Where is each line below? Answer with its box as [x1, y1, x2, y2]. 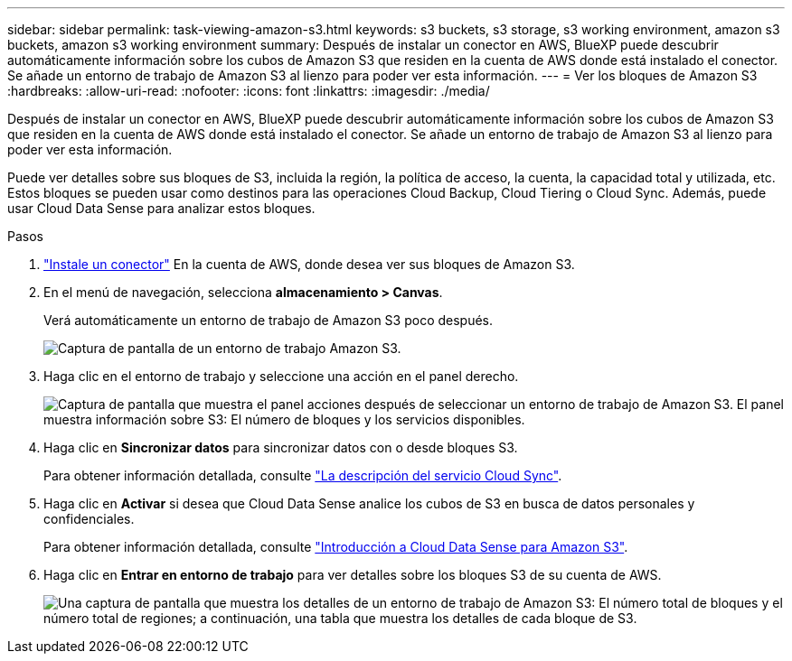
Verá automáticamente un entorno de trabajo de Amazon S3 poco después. [43, 312, 494, 328]
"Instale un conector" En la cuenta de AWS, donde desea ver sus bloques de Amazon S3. [43, 256, 575, 272]
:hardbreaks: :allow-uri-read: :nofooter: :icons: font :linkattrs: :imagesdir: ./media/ [7, 83, 490, 98]
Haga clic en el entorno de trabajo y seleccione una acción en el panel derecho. [43, 368, 519, 384]
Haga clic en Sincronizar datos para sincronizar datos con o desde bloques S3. [43, 440, 518, 455]
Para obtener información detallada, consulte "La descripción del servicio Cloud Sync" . [43, 468, 562, 483]
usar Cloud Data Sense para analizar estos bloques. [7, 200, 316, 216]
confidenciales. [43, 511, 135, 526]
